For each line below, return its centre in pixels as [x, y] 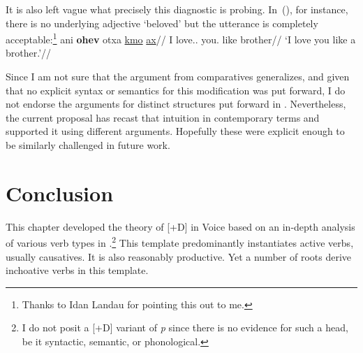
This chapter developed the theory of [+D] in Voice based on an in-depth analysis [180, 226]
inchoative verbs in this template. [77, 270]
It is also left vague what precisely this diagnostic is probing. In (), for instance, [177, 9]
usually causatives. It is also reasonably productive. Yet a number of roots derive [179, 256]
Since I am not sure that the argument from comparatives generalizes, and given [178, 77]
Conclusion [60, 193]
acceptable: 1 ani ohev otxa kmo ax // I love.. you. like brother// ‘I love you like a [181, 38]
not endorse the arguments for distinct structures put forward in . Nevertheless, [176, 104]
